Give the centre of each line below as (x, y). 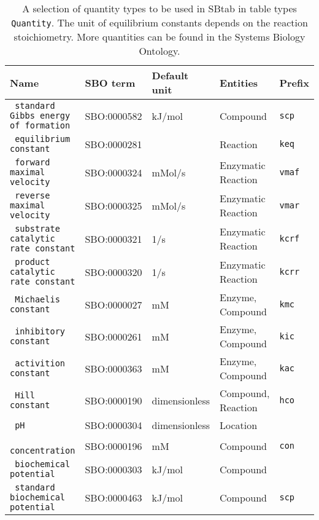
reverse (33, 195)
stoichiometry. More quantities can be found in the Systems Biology (159, 37)
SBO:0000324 (113, 172)
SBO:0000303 (113, 469)
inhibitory (40, 331)
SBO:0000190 (113, 400)
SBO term (110, 82)
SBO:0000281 (113, 144)
